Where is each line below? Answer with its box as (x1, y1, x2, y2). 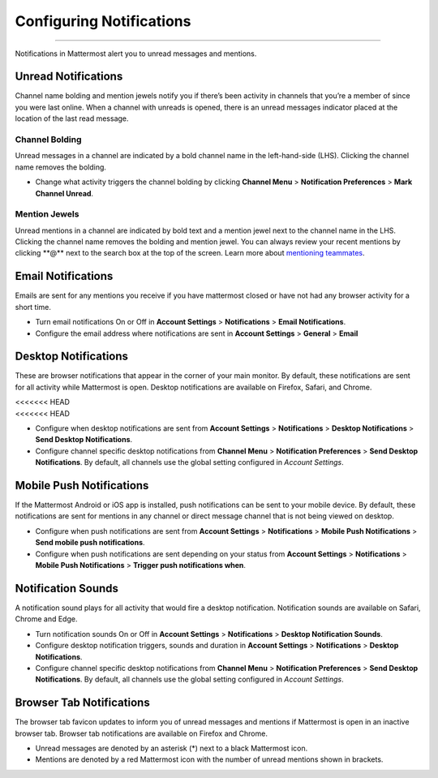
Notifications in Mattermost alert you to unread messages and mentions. (15, 49, 257, 58)
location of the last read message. (15, 114, 129, 123)
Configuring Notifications (15, 12, 191, 30)
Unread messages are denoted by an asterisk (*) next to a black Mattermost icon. (35, 743, 308, 753)
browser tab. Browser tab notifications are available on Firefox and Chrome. (15, 729, 268, 738)
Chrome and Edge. (15, 614, 78, 624)
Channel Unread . (35, 188, 93, 198)
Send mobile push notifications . (35, 538, 145, 548)
